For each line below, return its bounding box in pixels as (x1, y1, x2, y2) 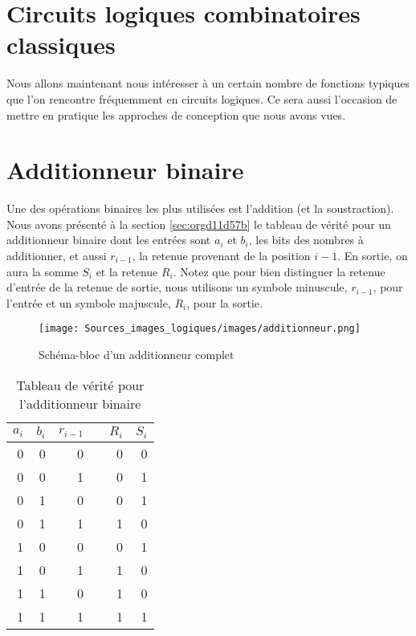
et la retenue (96, 263, 158, 279)
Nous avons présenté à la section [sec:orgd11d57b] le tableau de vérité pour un (6, 215, 391, 232)
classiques (6, 28, 116, 61)
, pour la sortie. (186, 294, 263, 311)
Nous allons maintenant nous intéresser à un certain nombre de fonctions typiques (6, 75, 410, 92)
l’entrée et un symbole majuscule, (6, 294, 171, 311)
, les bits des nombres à (248, 231, 364, 248)
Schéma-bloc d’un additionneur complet (39, 346, 235, 363)
